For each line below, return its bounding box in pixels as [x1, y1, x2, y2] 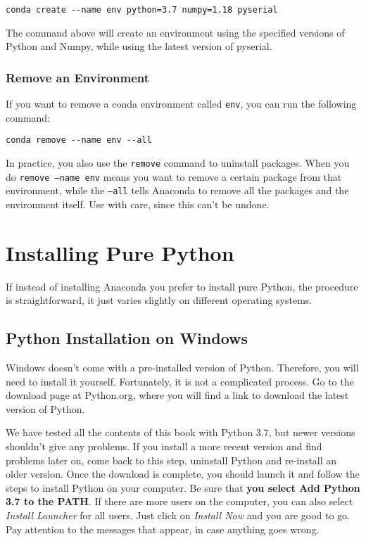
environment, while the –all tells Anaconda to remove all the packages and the [6, 183, 349, 198]
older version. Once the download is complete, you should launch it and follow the [6, 466, 360, 481]
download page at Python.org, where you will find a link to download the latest [6, 388, 349, 402]
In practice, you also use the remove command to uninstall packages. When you [6, 155, 350, 170]
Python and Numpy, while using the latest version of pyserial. [6, 39, 272, 53]
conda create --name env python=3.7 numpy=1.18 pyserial [6, 5, 278, 15]
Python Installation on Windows [6, 327, 248, 349]
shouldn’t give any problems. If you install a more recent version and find [6, 439, 322, 454]
